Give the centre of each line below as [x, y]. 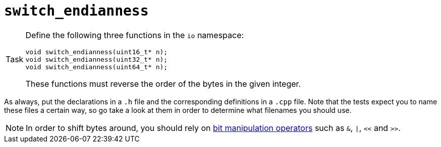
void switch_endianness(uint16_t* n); [97, 52]
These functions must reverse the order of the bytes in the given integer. [163, 84]
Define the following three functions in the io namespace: [135, 35]
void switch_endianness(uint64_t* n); [97, 67]
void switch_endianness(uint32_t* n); [97, 59]
